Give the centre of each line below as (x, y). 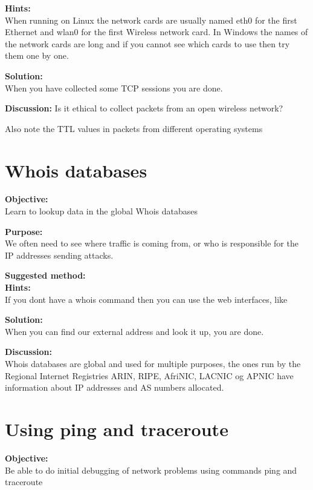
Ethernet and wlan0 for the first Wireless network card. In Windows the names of (156, 32)
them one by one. (37, 55)
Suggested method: (45, 275)
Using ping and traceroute (117, 429)
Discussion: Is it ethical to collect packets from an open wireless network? (144, 108)
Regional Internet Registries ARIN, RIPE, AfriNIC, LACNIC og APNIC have (149, 375)
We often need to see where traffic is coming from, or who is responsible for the (152, 243)
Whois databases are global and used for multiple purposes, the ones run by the (153, 363)
